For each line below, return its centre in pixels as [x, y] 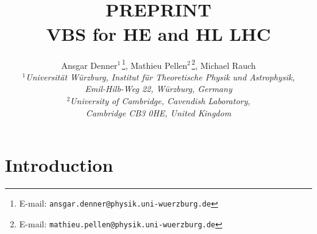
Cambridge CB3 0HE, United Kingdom [158, 112]
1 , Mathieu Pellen [155, 64]
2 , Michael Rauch [224, 64]
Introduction [59, 165]
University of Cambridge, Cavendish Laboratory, [160, 100]
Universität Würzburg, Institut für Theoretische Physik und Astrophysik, [160, 76]
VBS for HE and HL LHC [158, 33]
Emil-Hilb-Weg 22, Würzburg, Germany [158, 89]
